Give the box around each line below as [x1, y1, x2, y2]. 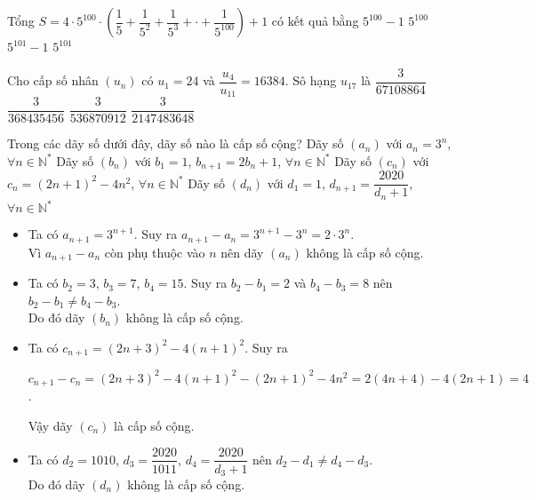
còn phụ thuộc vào [104, 242, 205, 261]
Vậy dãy [28, 416, 73, 434]
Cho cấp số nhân [7, 71, 99, 90]
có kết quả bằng [271, 12, 359, 29]
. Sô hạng [284, 71, 337, 90]
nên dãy [220, 242, 264, 261]
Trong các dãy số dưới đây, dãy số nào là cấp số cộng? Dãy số [7, 134, 344, 153]
